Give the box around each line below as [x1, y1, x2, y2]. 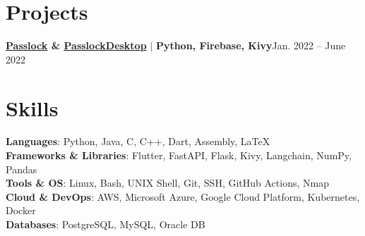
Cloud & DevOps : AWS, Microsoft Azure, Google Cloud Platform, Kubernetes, [6, 189, 360, 204]
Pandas [6, 161, 37, 176]
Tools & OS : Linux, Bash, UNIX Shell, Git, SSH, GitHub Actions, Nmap [6, 175, 329, 190]
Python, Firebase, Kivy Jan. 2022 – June [155, 38, 346, 53]
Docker [6, 203, 36, 218]
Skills [6, 93, 59, 122]
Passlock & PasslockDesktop [6, 38, 147, 53]
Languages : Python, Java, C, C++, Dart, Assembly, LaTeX [6, 134, 270, 149]
